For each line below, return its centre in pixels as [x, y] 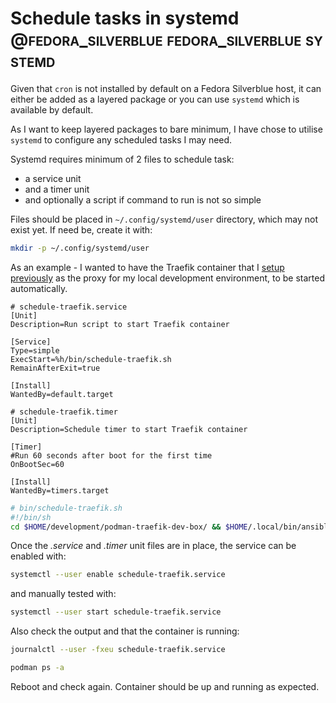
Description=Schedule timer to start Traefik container [129, 429]
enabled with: [38, 556]
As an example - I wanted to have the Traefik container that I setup [147, 267]
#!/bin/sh [31, 517]
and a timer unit [57, 189]
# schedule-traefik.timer [64, 412]
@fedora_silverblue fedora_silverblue [156, 39]
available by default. [52, 109]
